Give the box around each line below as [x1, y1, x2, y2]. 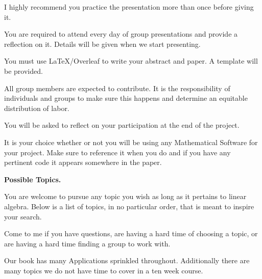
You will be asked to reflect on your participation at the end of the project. [4, 120, 240, 130]
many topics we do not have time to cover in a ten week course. [4, 265, 203, 275]
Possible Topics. [4, 174, 61, 184]
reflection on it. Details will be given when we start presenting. [4, 38, 201, 49]
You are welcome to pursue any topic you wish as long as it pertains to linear [4, 191, 247, 202]
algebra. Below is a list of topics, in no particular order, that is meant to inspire [4, 201, 254, 211]
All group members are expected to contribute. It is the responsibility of [4, 82, 230, 93]
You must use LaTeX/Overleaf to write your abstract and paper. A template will [4, 55, 258, 66]
